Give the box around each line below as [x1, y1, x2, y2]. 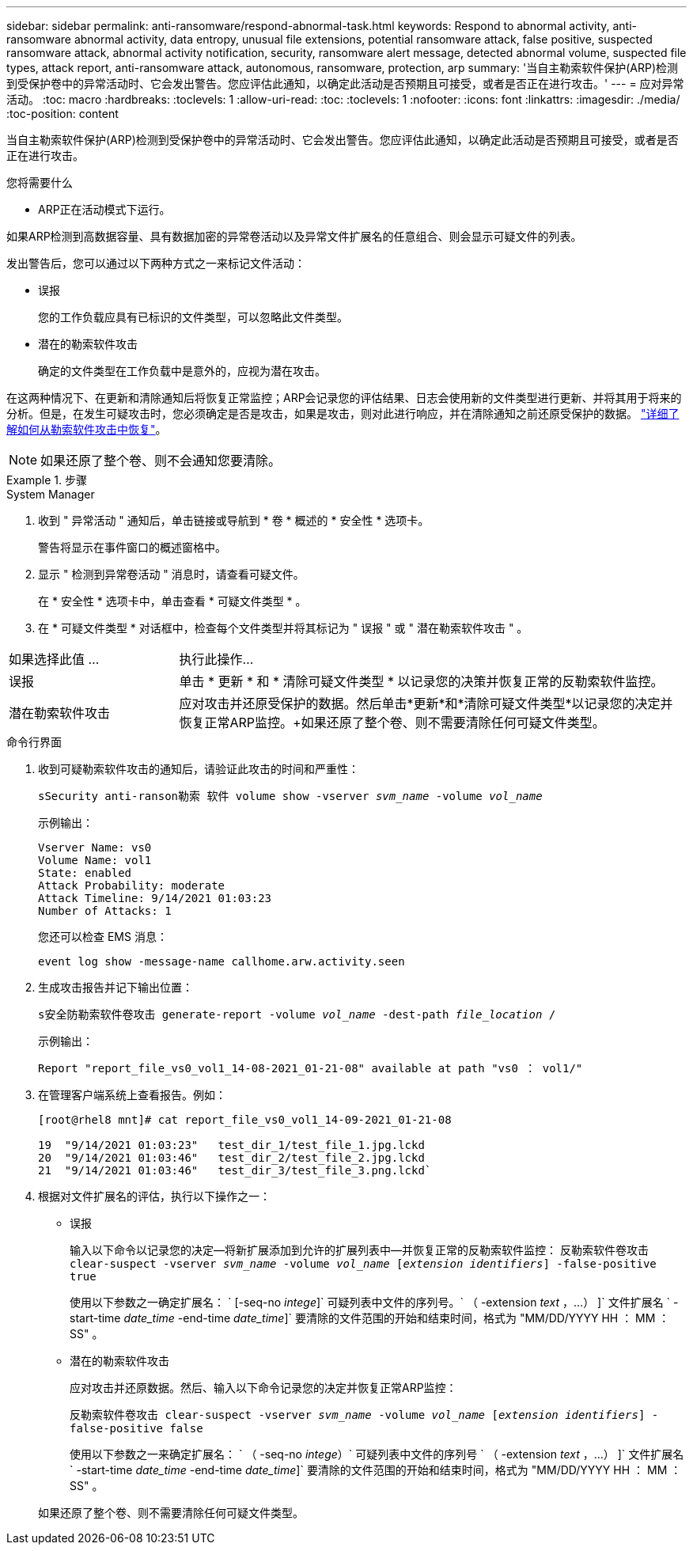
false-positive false [70, 1422, 203, 1435]
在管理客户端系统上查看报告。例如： [38, 1088, 226, 1102]
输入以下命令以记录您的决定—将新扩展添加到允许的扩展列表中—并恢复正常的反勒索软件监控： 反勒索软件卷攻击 [70, 1243, 649, 1257]
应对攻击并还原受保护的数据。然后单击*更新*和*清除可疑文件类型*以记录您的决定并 [179, 696, 673, 711]
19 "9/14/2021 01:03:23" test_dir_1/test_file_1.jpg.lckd [38, 1139, 425, 1151]
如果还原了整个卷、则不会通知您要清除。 [40, 453, 282, 468]
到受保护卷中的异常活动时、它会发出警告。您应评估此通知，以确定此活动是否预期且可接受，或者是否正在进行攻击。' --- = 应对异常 [6, 77, 684, 90]
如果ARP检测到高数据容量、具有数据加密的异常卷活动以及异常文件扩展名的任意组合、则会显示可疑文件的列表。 [6, 229, 582, 243]
